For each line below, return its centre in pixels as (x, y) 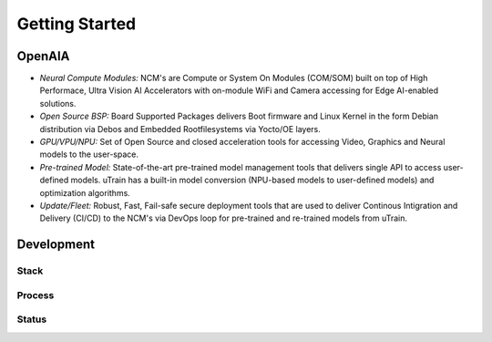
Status (32, 319)
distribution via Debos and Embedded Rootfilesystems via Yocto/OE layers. (180, 129)
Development (56, 245)
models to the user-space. (89, 154)
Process (36, 295)
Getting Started (77, 24)
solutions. (58, 103)
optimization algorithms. (85, 192)
